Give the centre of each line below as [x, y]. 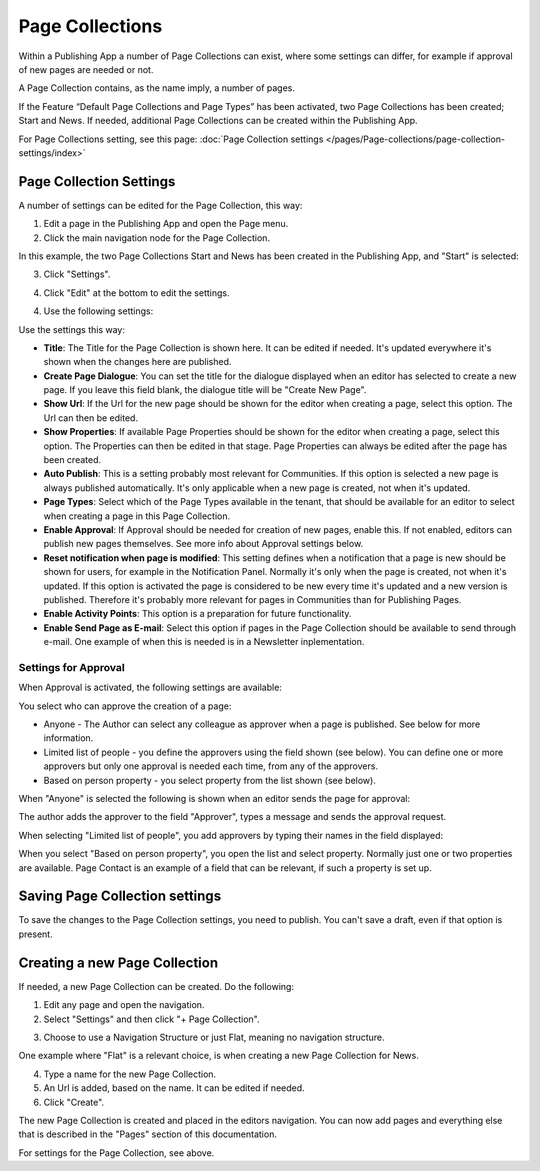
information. [68, 738]
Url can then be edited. [91, 417]
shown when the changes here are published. [137, 362]
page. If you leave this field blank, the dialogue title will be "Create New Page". [205, 390]
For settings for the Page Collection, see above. [116, 1152]
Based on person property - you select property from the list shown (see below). [210, 780]
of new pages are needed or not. [86, 69]
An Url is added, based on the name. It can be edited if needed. [174, 1088]
